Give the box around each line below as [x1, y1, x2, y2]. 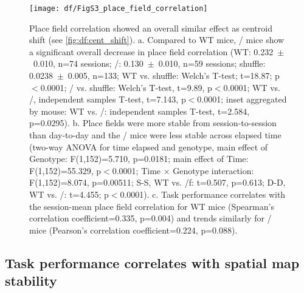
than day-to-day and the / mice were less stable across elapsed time [29, 129, 282, 141]
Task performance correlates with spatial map [5, 253, 300, 272]
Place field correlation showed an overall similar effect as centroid [29, 21, 272, 34]
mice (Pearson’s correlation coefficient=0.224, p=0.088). [29, 223, 238, 236]
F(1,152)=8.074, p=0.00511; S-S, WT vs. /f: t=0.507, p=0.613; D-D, [29, 176, 286, 189]
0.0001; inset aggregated [197, 93, 287, 106]
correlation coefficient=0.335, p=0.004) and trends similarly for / [29, 212, 272, 224]
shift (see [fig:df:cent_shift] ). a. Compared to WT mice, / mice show [29, 33, 285, 46]
